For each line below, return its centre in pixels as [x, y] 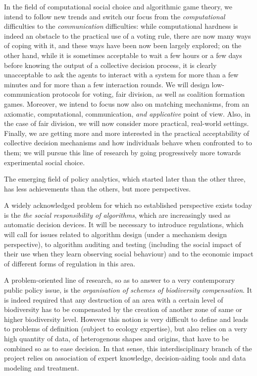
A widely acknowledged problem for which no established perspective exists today [128, 205]
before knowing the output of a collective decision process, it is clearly [110, 65]
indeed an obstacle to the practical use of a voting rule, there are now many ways [128, 35]
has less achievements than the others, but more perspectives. [98, 188]
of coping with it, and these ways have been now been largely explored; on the [123, 45]
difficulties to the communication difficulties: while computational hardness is [121, 26]
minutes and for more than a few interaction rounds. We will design [107, 84]
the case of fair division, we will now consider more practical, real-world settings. [127, 123]
